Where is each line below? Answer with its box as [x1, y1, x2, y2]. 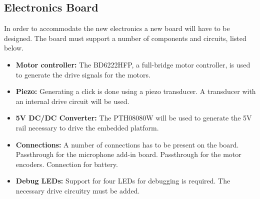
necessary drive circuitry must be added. [15, 185, 140, 195]
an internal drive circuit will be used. [15, 95, 129, 106]
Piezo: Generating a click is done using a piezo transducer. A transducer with [15, 86, 256, 96]
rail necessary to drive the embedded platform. [15, 122, 159, 132]
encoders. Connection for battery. [15, 158, 118, 169]
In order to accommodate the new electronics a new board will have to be [4, 23, 230, 33]
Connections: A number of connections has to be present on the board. [15, 139, 239, 149]
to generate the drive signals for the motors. [15, 69, 150, 79]
